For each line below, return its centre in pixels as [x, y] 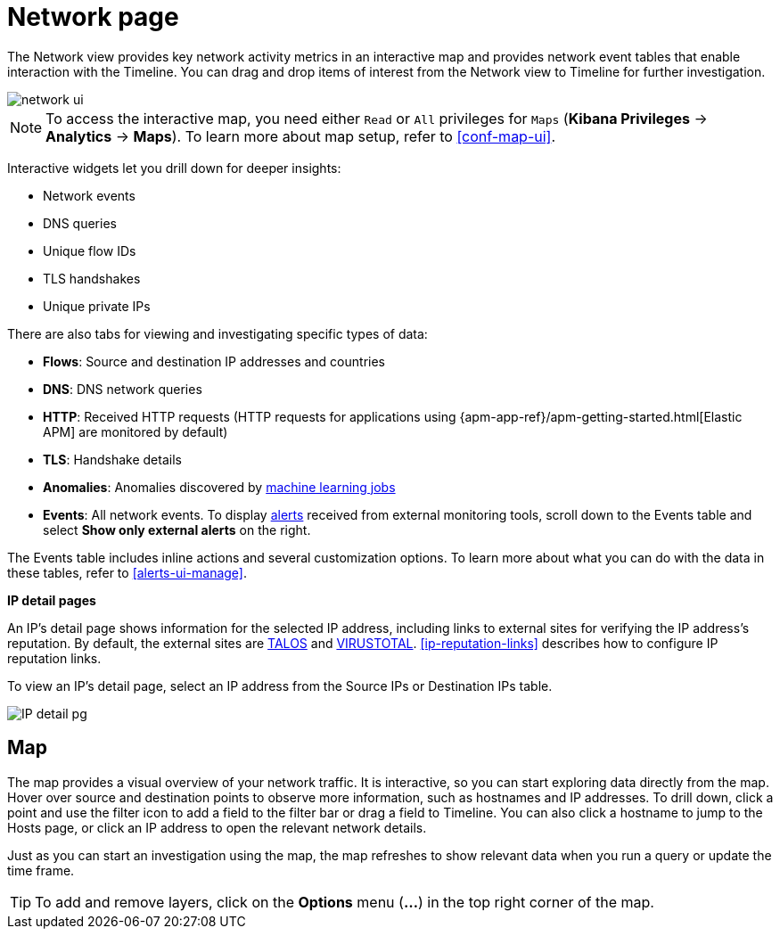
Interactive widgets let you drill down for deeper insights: [174, 168]
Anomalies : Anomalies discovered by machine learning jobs [219, 487]
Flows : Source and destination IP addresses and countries [214, 361]
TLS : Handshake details [112, 459]
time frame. [41, 870]
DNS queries [80, 223]
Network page [93, 17]
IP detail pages [52, 600]
